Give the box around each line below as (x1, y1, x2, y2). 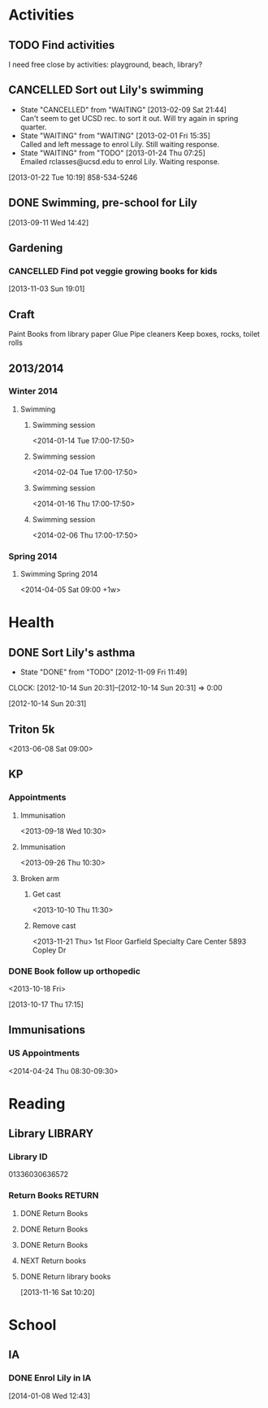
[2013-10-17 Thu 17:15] (8, 999, 84, 1009)
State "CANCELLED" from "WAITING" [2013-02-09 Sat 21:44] (19, 104, 227, 115)
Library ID (8, 1151, 48, 1162)
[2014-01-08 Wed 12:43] (8, 1391, 91, 1401)
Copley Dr (32, 945, 67, 955)
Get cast (32, 889, 61, 899)
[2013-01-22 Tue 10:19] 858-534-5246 (8, 172, 138, 182)
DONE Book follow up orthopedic (8, 966, 140, 977)
